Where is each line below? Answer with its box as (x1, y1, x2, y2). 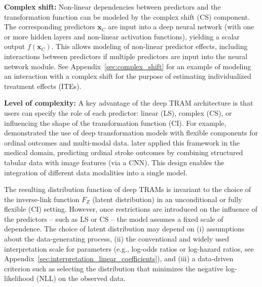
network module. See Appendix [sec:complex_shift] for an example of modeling (4, 61, 251, 71)
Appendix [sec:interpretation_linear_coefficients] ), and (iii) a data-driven (4, 253, 234, 264)
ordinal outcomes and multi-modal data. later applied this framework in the (4, 137, 240, 148)
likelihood (4, 273, 34, 283)
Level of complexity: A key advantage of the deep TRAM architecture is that (4, 98, 253, 108)
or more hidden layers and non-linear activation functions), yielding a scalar (4, 31, 240, 41)
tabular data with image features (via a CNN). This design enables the (4, 157, 224, 167)
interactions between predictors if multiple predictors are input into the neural (4, 51, 248, 61)
